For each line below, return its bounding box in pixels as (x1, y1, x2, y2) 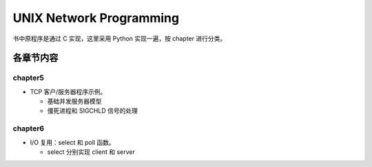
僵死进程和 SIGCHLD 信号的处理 (47, 107, 138, 115)
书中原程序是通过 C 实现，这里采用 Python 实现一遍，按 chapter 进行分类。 (12, 34, 227, 43)
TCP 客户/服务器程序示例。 (30, 87, 107, 96)
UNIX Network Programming (12, 10, 179, 25)
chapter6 (12, 124, 45, 133)
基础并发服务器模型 (47, 97, 102, 106)
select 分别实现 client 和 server (47, 148, 136, 156)
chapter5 (12, 73, 45, 82)
